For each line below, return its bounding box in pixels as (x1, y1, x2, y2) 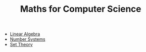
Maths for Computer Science (20, 3, 142, 15)
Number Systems (9, 36, 46, 42)
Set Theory (9, 42, 33, 48)
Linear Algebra (9, 31, 41, 37)
